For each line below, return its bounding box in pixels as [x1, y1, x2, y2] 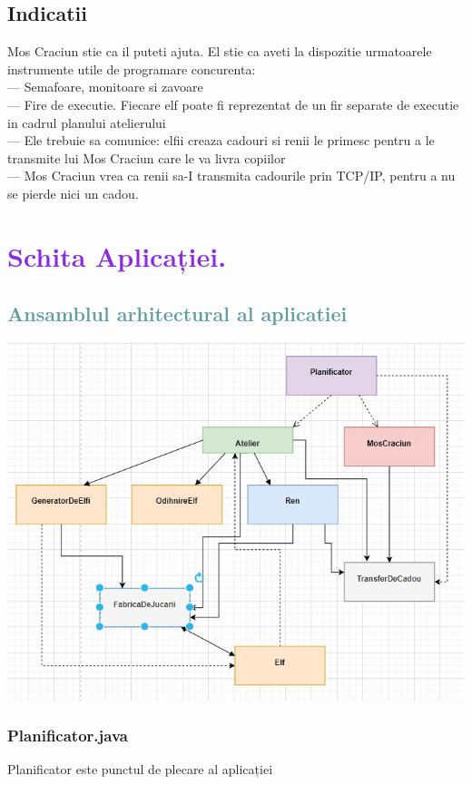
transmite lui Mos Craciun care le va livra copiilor [7, 148, 286, 167]
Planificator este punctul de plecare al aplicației [7, 760, 273, 779]
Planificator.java [7, 724, 128, 747]
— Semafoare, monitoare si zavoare [7, 77, 203, 96]
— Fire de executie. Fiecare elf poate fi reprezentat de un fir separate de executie [7, 94, 459, 113]
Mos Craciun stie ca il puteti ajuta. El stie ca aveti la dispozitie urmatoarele [7, 42, 432, 61]
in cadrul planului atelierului [7, 113, 166, 132]
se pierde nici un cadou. [7, 183, 139, 202]
